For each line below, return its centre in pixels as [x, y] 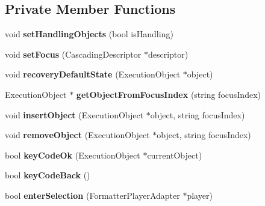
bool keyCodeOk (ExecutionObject [73, 155]
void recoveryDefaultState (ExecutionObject [93, 74]
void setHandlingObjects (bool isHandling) [89, 34]
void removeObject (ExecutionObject [77, 135]
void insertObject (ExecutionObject [74, 114]
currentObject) [175, 155]
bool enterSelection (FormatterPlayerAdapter [92, 195]
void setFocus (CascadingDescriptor [73, 54]
